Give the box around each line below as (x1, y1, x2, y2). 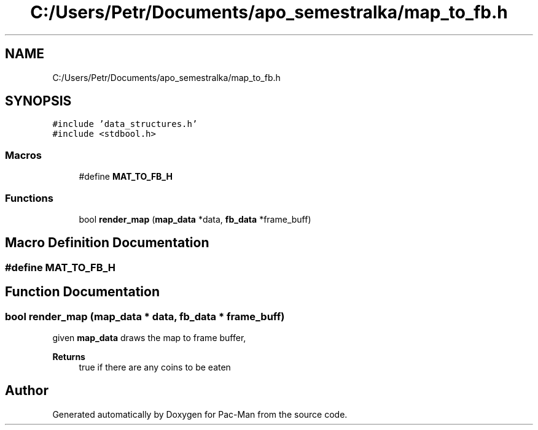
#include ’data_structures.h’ (52, 119, 198, 129)
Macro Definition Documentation (5, 235, 209, 251)
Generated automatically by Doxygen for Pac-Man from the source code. (52, 409, 348, 420)
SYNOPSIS (5, 93, 72, 109)
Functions (5, 191, 53, 204)
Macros (5, 148, 42, 161)
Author (5, 383, 49, 399)
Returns (52, 351, 85, 362)
